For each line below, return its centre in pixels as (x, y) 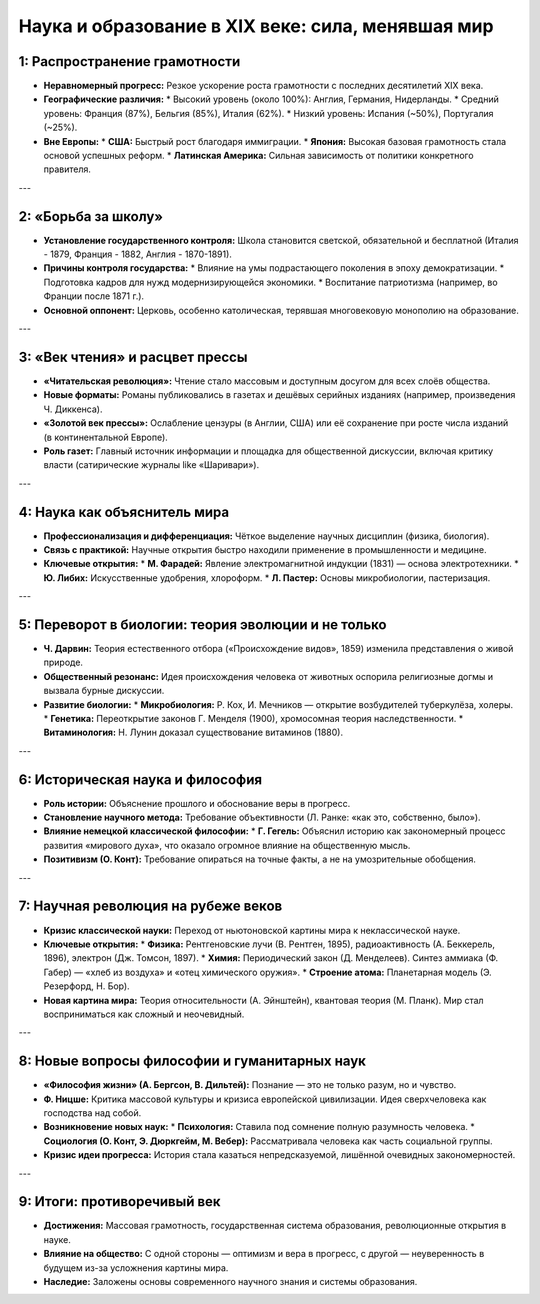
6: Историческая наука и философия (140, 779)
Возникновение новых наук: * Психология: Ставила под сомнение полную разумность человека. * (259, 1127)
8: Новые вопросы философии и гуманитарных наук (192, 1061)
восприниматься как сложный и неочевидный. (144, 1014)
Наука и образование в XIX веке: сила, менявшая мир (256, 26)
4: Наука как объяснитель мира (124, 511)
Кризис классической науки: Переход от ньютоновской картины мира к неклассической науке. (252, 930)
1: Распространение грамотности (129, 61)
